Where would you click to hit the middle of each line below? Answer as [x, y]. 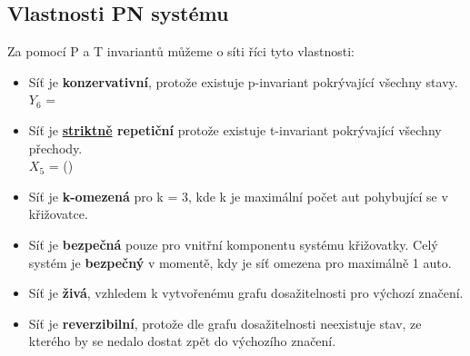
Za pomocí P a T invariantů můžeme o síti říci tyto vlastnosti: [181, 51]
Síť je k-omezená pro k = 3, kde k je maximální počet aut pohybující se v [238, 196]
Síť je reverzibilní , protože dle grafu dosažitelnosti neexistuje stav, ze [225, 323]
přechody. [55, 148]
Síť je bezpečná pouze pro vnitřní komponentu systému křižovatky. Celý [233, 244]
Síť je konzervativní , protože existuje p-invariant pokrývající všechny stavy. [243, 81]
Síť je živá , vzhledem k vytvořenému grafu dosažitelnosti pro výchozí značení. [246, 293]
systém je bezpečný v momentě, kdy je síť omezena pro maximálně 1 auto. [240, 262]
